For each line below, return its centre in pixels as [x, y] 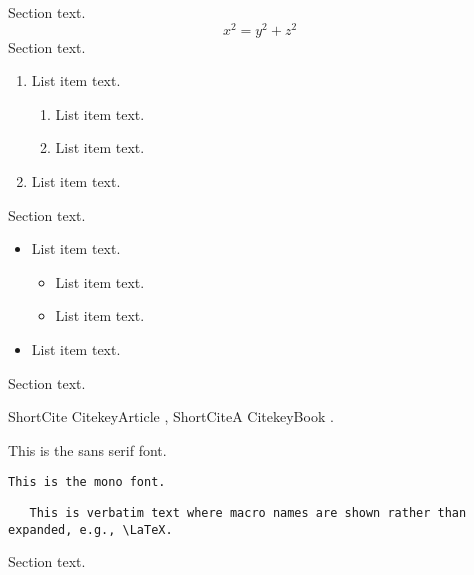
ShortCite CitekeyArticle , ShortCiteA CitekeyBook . [171, 416]
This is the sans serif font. [87, 449]
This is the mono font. [87, 482]
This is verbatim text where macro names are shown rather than [248, 513]
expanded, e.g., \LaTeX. [90, 529]
